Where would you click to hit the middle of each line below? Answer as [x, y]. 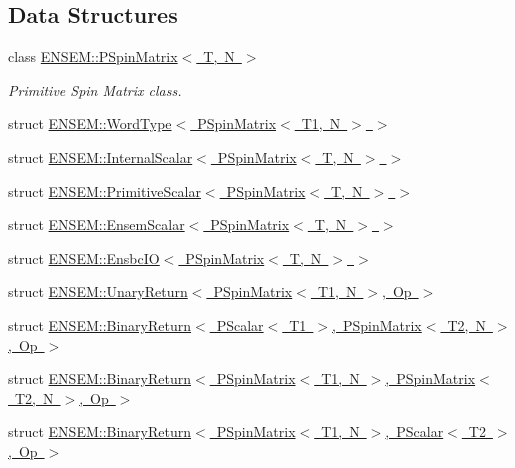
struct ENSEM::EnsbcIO [84, 257]
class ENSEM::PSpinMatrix [93, 56]
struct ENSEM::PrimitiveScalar [104, 190]
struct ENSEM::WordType [90, 123]
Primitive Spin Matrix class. [95, 89]
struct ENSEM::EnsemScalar [96, 224]
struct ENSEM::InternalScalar [100, 156]
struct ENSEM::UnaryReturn [98, 291]
